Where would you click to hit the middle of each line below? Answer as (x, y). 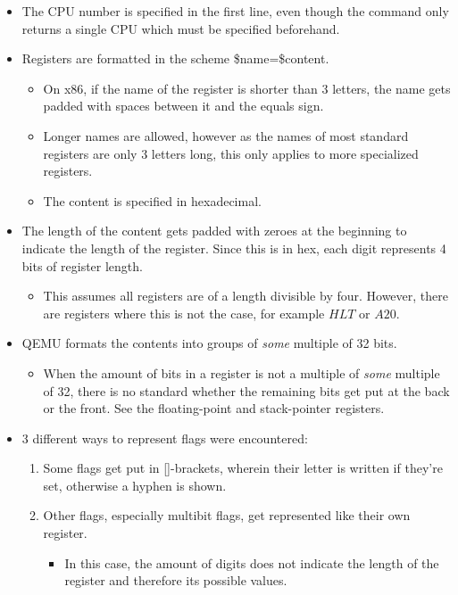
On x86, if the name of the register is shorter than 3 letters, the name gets (247, 88)
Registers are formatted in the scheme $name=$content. (175, 58)
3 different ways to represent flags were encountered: (165, 438)
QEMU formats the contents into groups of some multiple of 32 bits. (209, 343)
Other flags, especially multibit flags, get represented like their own (227, 515)
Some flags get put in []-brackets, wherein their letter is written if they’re (243, 468)
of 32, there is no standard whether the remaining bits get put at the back (246, 390)
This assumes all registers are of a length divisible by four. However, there (246, 296)
